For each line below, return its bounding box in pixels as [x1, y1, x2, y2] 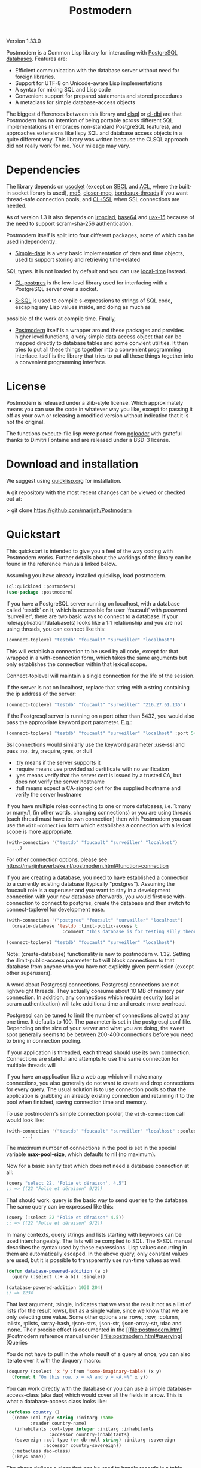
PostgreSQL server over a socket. [14, 286, 99, 293]
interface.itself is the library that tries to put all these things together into [14, 352, 194, 359]
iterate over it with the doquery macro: [6, 1357, 101, 1364]
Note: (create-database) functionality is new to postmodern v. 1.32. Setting [6, 950, 190, 957]
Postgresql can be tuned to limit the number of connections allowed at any [6, 1012, 190, 1019]
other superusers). [6, 969, 52, 976]
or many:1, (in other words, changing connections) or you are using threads [6, 809, 192, 816]
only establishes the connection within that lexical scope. [6, 660, 147, 668]
